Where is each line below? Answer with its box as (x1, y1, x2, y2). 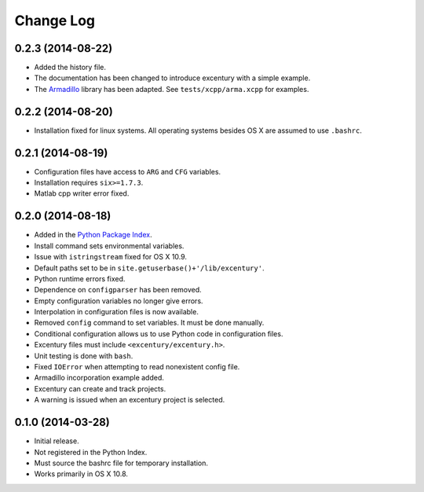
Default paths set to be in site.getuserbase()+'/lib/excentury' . (34, 263, 265, 273)
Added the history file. (34, 63, 106, 72)
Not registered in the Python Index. (34, 447, 148, 457)
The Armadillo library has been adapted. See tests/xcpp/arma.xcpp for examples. (34, 84, 309, 94)
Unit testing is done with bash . (34, 351, 133, 361)
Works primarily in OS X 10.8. (34, 469, 129, 479)
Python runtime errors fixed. (34, 274, 126, 283)
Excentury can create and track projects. (34, 384, 166, 393)
